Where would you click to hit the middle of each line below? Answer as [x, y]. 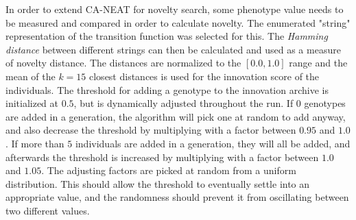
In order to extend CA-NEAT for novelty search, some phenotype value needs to [175, 9]
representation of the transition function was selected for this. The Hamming [167, 36]
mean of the [31, 76]
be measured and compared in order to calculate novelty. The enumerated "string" [178, 22]
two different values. [48, 210]
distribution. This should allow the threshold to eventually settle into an [158, 183]
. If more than [35, 143]
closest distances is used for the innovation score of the [204, 76]
